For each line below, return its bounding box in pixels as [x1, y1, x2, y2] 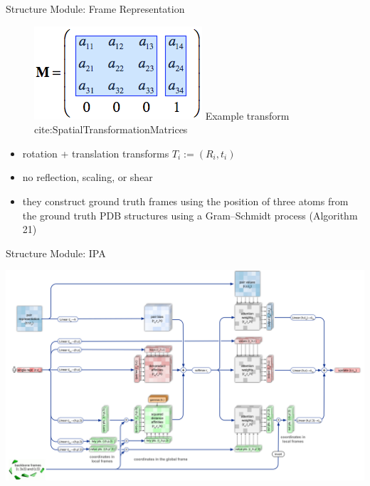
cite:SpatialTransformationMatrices [34, 122, 188, 137]
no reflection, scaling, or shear [22, 170, 153, 185]
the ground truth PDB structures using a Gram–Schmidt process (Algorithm [22, 207, 358, 222]
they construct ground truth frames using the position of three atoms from [22, 193, 349, 208]
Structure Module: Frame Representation [6, 1, 185, 16]
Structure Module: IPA [6, 245, 106, 260]
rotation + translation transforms [22, 145, 169, 160]
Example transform [205, 108, 290, 123]
